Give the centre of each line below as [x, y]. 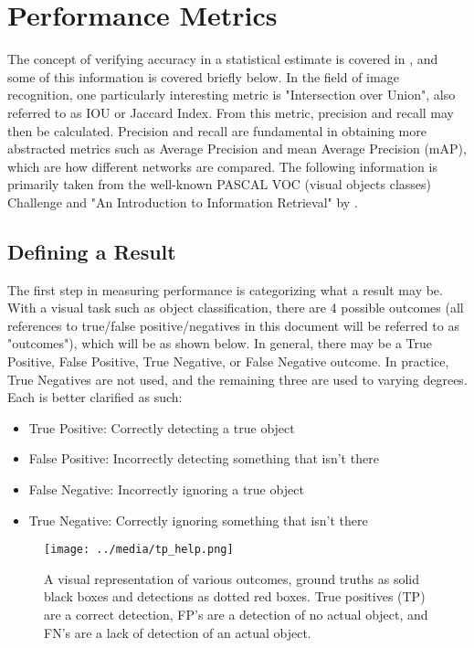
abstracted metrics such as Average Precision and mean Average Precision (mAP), [237, 149]
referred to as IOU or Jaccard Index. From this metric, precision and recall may [231, 112]
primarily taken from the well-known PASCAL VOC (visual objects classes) [220, 184]
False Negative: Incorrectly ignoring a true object [166, 489]
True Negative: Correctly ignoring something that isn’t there [198, 520]
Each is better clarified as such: [95, 397]
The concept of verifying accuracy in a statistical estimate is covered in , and [223, 59]
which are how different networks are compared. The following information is [222, 166]
